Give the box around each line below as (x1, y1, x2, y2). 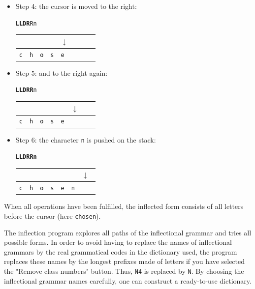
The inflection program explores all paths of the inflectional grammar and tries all (4, 227, 252, 237)
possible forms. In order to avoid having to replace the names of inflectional (4, 237, 232, 247)
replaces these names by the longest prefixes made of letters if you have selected (4, 256, 245, 266)
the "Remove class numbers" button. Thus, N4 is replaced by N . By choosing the (4, 265, 244, 276)
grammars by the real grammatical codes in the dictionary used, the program (4, 246, 237, 257)
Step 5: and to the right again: (15, 67, 108, 78)
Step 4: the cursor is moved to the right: (15, 1, 137, 11)
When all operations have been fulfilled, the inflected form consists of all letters (4, 201, 244, 211)
